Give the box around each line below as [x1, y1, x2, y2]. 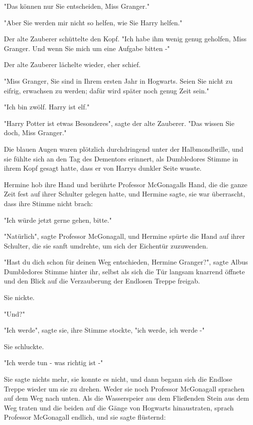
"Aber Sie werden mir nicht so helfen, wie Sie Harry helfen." [4, 17, 182, 27]
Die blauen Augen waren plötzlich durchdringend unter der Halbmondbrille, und [4, 143, 244, 154]
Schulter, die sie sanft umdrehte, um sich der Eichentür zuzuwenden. [4, 240, 208, 250]
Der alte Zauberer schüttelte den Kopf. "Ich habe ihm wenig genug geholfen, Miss [4, 34, 247, 44]
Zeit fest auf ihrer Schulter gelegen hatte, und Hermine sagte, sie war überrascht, [4, 189, 245, 199]
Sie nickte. [4, 292, 35, 302]
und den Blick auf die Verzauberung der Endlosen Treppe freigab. [4, 276, 200, 286]
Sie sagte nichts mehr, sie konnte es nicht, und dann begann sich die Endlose [4, 374, 233, 384]
